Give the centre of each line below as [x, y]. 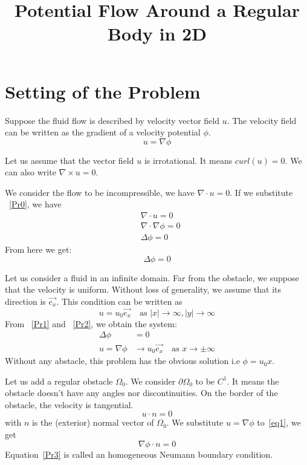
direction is [25, 301]
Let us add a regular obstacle [59, 381]
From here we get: [38, 249]
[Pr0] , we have [35, 204]
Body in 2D [157, 34]
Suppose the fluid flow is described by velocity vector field [112, 120]
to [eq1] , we [279, 422]
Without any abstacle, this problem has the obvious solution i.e [122, 361]
